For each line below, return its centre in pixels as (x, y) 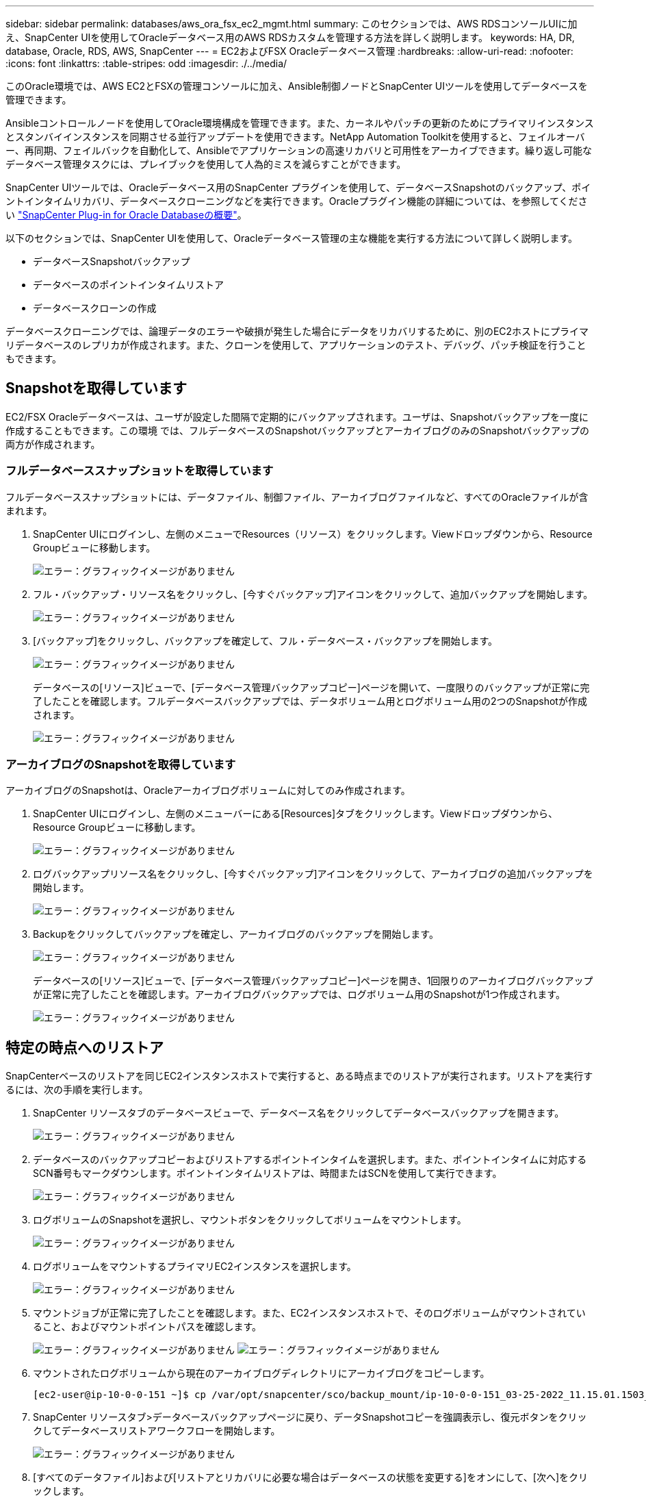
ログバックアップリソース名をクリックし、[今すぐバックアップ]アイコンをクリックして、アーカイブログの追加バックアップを (313, 874)
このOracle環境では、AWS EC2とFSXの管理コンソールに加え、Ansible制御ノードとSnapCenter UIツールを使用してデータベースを (297, 86)
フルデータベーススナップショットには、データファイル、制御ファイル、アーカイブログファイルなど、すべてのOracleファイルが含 (297, 497)
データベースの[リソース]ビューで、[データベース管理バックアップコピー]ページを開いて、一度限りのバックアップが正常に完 (311, 687)
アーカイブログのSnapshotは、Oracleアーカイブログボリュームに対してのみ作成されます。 (208, 790)
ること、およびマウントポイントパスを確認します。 (147, 1327)
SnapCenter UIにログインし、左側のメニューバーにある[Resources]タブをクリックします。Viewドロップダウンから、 (296, 814)
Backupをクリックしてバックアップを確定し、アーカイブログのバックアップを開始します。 (236, 934)
